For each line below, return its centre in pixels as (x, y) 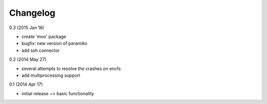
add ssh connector (41, 50)
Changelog (32, 13)
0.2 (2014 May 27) (28, 60)
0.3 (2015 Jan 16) (27, 28)
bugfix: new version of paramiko (54, 43)
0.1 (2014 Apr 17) (26, 84)
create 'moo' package (44, 36)
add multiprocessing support (51, 75)
